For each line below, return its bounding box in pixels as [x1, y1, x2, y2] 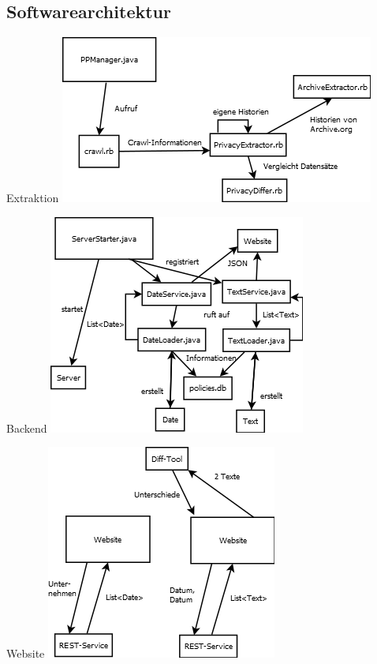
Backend [6, 419, 47, 436]
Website [6, 645, 45, 662]
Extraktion [6, 189, 59, 206]
